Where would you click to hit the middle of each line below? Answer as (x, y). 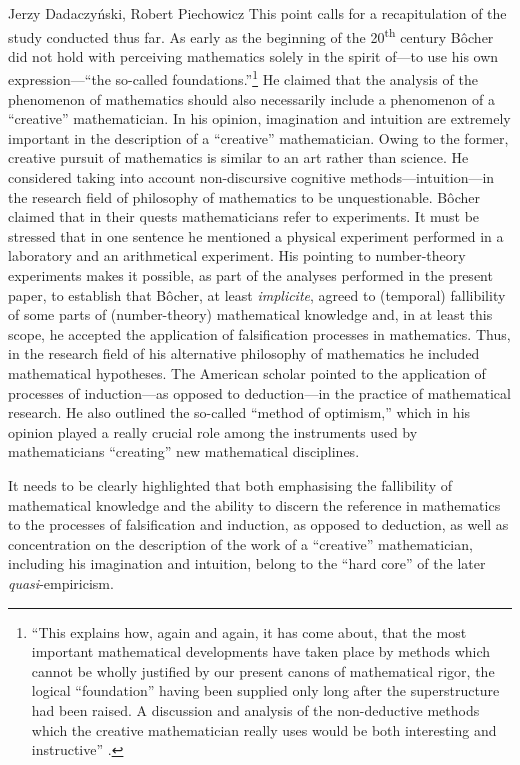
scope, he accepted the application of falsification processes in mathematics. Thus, (259, 333)
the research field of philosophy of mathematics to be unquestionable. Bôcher (244, 196)
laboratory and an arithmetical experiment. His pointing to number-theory (237, 255)
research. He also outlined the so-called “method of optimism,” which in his (239, 412)
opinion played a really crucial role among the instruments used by (213, 431)
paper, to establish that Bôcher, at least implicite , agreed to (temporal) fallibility (257, 294)
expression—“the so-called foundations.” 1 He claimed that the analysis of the (243, 78)
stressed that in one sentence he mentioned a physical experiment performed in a (256, 235)
